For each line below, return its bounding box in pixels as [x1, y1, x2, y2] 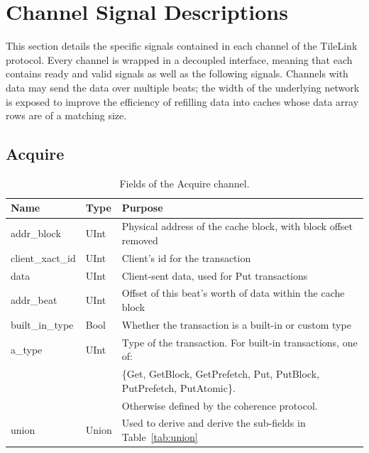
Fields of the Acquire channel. [119, 175, 250, 190]
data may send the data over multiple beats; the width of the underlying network [6, 80, 360, 94]
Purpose [121, 200, 163, 215]
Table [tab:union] [121, 430, 198, 444]
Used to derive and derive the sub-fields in [121, 415, 306, 430]
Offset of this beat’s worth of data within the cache [121, 285, 345, 300]
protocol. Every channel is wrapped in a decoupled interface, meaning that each [6, 52, 353, 67]
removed [121, 232, 158, 247]
